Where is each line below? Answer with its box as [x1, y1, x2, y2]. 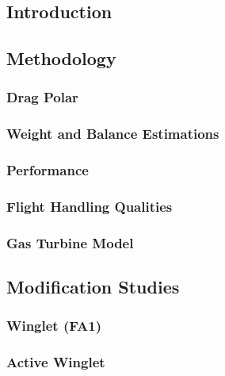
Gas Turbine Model [6, 232, 134, 252]
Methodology [6, 46, 116, 71]
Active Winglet [6, 352, 105, 372]
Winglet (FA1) [6, 316, 101, 336]
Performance [6, 160, 89, 180]
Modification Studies [6, 274, 180, 299]
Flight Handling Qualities [6, 197, 173, 217]
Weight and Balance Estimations [6, 124, 219, 144]
